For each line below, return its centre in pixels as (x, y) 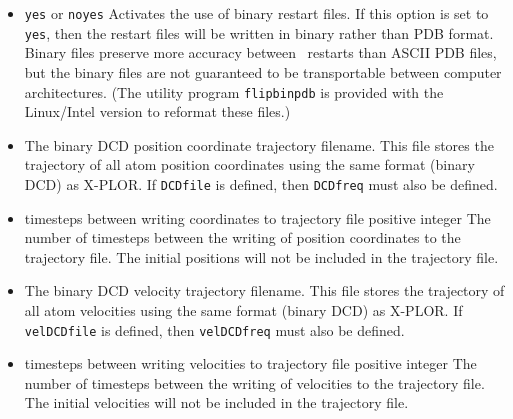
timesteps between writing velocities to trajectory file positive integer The (250, 363)
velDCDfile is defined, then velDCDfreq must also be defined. (214, 329)
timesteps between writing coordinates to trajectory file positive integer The (257, 217)
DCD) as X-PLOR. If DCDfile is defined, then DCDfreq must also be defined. (261, 183)
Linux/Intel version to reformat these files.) (157, 111)
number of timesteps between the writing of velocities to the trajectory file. (254, 382)
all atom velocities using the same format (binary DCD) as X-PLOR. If (243, 309)
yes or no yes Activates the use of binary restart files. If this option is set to (256, 13)
